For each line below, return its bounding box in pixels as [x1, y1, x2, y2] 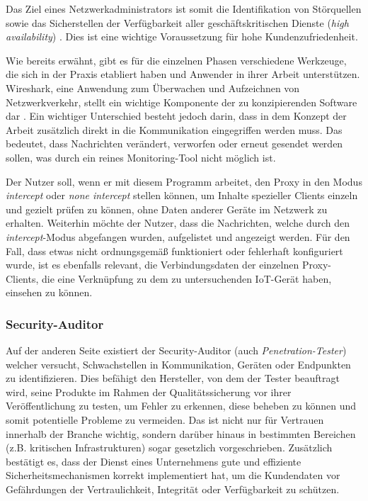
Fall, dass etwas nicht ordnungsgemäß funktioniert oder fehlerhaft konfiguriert [6, 243, 343, 258]
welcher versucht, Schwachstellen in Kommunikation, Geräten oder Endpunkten [6, 356, 351, 371]
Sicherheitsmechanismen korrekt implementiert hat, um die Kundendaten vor [6, 468, 340, 483]
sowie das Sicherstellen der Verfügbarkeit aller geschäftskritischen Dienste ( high [6, 15, 349, 30]
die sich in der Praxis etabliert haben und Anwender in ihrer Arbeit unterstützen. [6, 67, 360, 81]
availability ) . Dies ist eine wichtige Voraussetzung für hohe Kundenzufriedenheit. [6, 29, 358, 44]
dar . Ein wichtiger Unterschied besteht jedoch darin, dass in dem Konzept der [6, 108, 347, 123]
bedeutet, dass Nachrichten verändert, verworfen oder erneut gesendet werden [6, 136, 343, 151]
